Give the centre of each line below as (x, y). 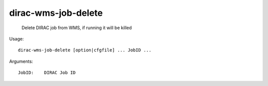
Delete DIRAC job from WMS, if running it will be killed (77, 28)
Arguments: (21, 61)
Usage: (17, 39)
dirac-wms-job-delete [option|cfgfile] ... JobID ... (85, 50)
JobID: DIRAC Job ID (47, 73)
